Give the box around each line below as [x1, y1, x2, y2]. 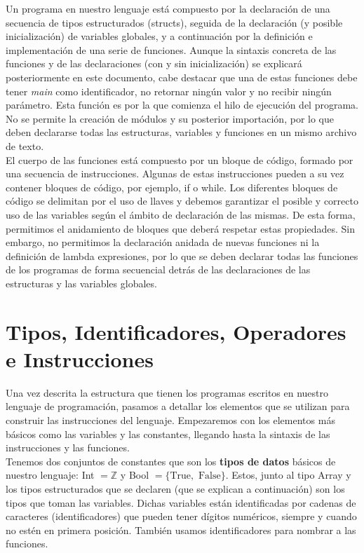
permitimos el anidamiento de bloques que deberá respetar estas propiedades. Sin [6, 221, 356, 235]
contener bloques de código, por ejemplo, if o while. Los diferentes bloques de [6, 179, 338, 194]
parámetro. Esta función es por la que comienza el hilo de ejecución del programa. [6, 97, 358, 112]
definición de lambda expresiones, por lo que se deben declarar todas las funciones [6, 248, 358, 263]
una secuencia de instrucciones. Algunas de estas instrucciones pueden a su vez [6, 166, 344, 181]
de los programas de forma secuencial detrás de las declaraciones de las [6, 262, 311, 277]
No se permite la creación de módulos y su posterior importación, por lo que [6, 111, 334, 125]
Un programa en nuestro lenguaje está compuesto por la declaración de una [6, 1, 330, 15]
